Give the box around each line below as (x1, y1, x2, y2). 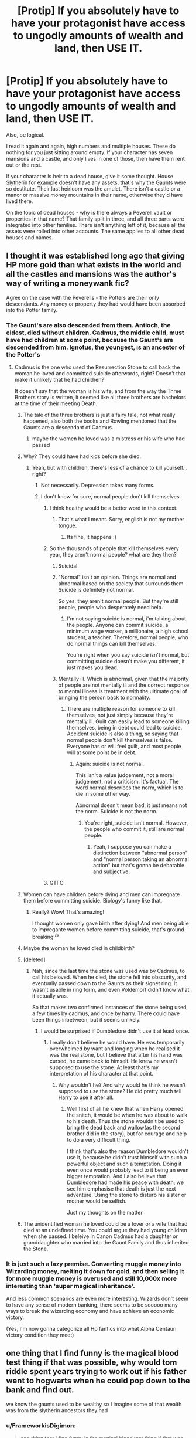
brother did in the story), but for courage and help (67, 1130, 187, 1137)
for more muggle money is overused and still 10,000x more (6, 1274, 177, 1283)
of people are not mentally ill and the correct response (58, 681, 190, 689)
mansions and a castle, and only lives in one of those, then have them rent (6, 155, 185, 162)
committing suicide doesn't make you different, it (67, 658, 185, 665)
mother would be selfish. (67, 1198, 127, 1205)
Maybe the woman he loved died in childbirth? (23, 944, 135, 951)
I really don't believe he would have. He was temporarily (49, 1039, 185, 1046)
